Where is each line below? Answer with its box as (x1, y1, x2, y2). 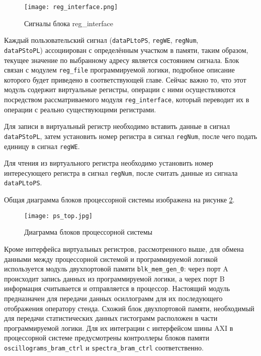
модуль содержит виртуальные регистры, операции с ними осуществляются (4, 84, 236, 95)
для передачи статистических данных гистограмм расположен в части (4, 313, 218, 323)
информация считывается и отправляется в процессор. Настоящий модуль (4, 283, 230, 294)
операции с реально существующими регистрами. (4, 104, 156, 114)
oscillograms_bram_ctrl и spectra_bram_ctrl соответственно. (4, 342, 204, 352)
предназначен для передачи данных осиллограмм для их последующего (4, 293, 223, 303)
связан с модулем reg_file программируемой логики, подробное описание (4, 64, 235, 75)
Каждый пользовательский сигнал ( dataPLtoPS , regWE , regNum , (4, 35, 199, 45)
